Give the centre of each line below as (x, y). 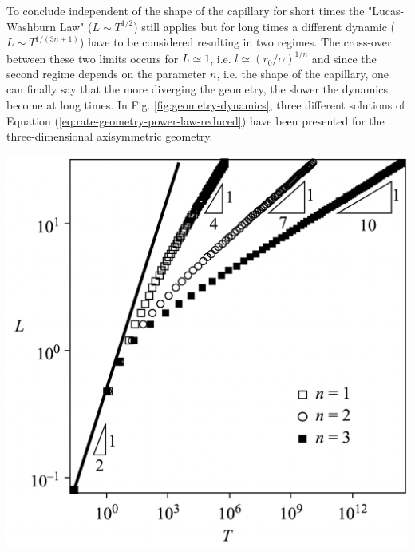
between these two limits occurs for (93, 58)
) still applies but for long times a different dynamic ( (265, 26)
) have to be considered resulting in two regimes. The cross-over (235, 42)
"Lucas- (386, 10)
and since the (344, 58)
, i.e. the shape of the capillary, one (302, 73)
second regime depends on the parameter (107, 73)
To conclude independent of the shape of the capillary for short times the (186, 10)
